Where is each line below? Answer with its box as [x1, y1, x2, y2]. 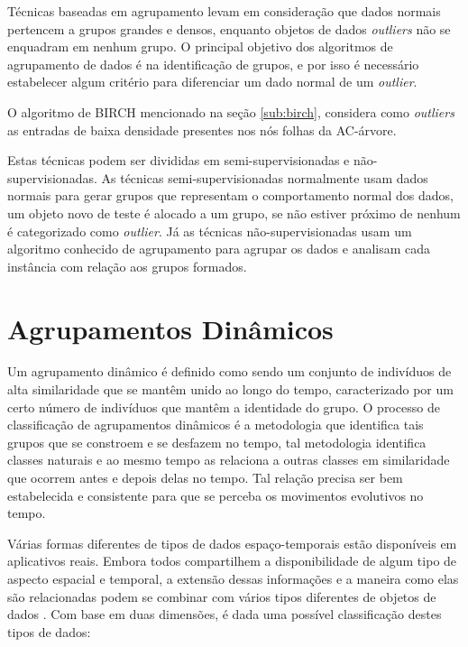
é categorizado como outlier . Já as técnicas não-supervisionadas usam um [7, 221, 412, 240]
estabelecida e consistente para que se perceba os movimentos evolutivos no [7, 485, 424, 504]
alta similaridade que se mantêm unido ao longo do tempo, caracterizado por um [7, 380, 454, 399]
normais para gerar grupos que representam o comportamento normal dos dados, [7, 186, 454, 205]
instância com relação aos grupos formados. [7, 256, 247, 275]
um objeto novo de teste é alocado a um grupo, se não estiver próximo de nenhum [7, 203, 461, 222]
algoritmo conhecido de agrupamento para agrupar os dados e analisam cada [7, 239, 431, 258]
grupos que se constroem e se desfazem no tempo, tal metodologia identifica [7, 432, 427, 451]
